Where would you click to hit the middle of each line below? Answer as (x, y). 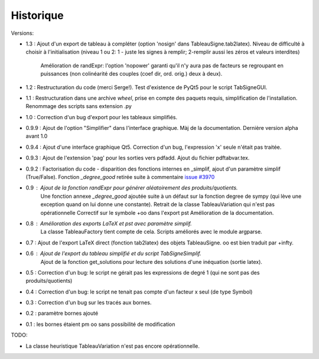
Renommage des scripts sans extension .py (79, 106)
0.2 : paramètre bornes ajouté (62, 314)
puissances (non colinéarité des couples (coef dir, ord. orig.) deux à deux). (131, 74)
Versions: (22, 33)
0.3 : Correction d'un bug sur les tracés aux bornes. (89, 303)
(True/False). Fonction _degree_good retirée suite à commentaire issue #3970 (120, 177)
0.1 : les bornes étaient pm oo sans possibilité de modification (100, 324)
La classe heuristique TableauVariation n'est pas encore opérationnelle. (113, 346)
